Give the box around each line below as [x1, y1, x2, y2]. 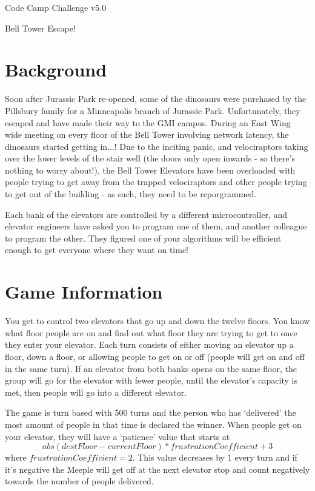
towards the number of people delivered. [5, 475, 154, 487]
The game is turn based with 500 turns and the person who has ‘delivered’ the [5, 406, 296, 419]
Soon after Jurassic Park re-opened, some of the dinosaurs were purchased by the [5, 92, 307, 105]
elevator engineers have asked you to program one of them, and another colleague [5, 220, 307, 232]
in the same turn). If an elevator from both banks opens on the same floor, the [5, 362, 297, 374]
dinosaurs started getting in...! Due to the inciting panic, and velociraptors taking [5, 140, 308, 152]
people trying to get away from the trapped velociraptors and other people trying [5, 175, 307, 188]
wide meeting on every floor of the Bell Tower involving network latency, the [5, 128, 289, 141]
